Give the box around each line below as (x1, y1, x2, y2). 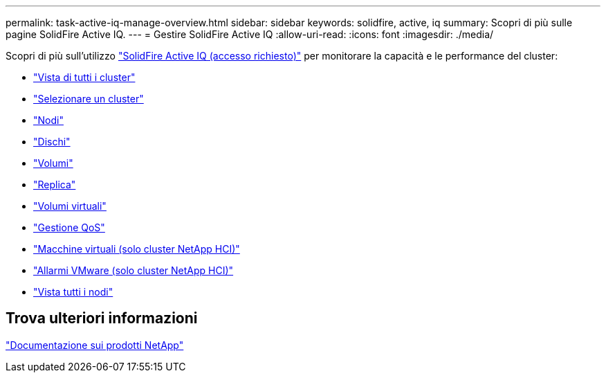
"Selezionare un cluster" (33, 93, 144, 105)
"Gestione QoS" (33, 222, 105, 233)
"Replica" (33, 179, 76, 190)
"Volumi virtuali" (33, 200, 107, 212)
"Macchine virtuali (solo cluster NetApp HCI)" (33, 243, 240, 255)
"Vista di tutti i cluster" (33, 71, 136, 83)
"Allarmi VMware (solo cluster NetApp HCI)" (33, 264, 234, 276)
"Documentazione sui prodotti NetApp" (6, 339, 184, 351)
